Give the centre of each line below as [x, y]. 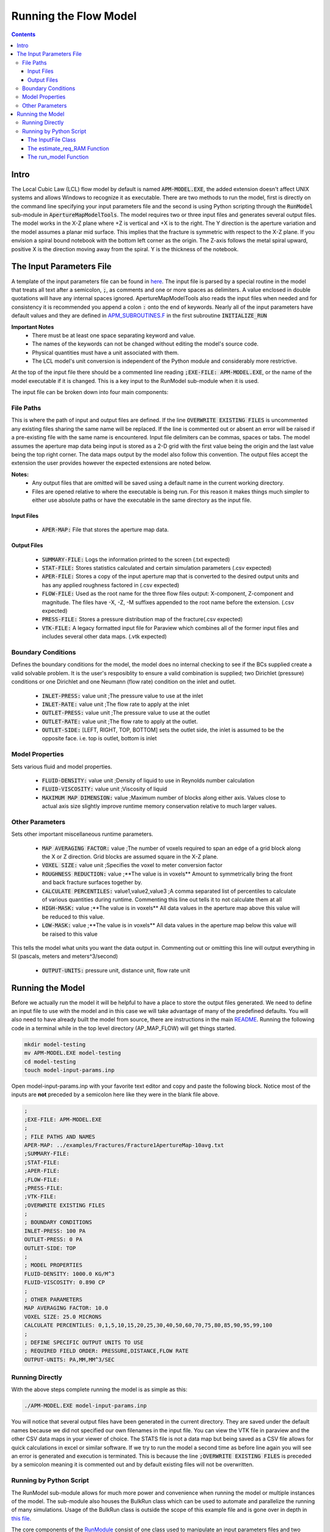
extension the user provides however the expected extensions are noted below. [111, 463]
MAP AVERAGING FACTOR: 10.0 [66, 1308]
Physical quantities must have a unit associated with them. [106, 352]
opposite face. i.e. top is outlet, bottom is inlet [99, 738]
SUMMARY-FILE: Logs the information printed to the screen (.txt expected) [136, 559]
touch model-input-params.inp [69, 1070]
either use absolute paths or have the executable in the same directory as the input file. [142, 500]
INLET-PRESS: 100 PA [55, 1231]
